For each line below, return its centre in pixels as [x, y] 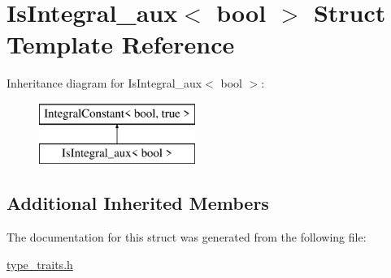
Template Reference [121, 44]
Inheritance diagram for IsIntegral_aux [104, 83]
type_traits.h [40, 264]
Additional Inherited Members [138, 203]
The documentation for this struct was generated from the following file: [187, 237]
